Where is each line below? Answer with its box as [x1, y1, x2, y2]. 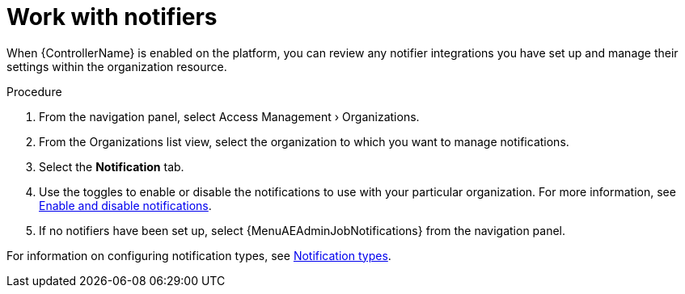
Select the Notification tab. [39, 159, 184, 174]
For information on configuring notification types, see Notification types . [6, 248, 391, 262]
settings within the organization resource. [6, 59, 227, 73]
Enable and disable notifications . [39, 198, 212, 212]
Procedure [6, 84, 62, 99]
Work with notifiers [6, 3, 218, 31]
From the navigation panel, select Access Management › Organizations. [39, 109, 420, 124]
